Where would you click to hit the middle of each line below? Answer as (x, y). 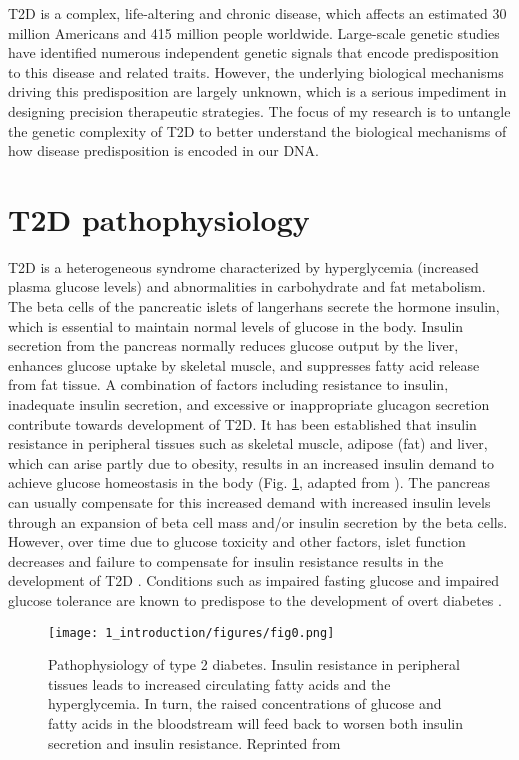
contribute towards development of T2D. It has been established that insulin (242, 423)
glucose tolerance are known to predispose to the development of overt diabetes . (255, 599)
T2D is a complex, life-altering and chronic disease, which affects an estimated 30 (257, 13)
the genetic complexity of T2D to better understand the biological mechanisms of (257, 130)
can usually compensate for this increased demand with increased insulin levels (249, 502)
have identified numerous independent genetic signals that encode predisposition (253, 52)
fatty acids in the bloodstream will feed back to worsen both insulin (255, 723)
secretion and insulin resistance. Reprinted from (194, 742)
